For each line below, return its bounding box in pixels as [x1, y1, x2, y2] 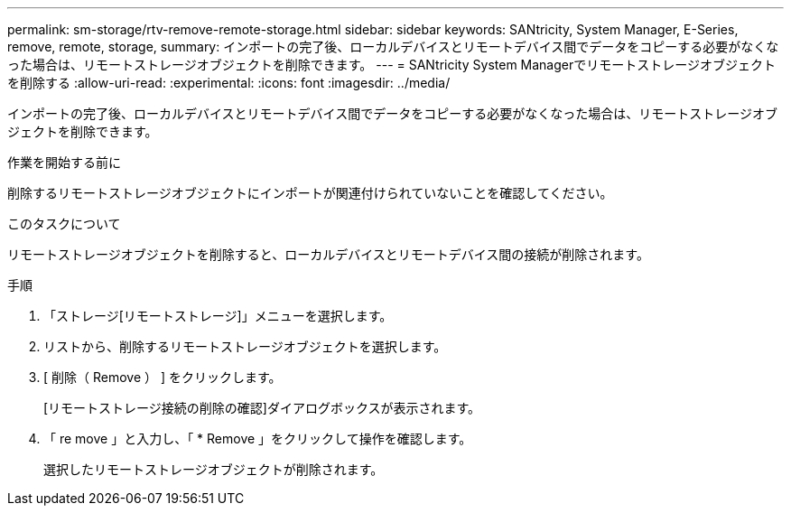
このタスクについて [7, 216, 121, 231]
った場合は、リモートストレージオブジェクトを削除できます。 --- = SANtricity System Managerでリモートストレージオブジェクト [7, 57, 776, 72]
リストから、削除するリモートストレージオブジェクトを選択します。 [43, 339, 447, 354]
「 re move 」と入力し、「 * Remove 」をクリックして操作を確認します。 [43, 431, 472, 446]
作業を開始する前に [7, 154, 121, 170]
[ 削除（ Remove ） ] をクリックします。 [43, 369, 282, 385]
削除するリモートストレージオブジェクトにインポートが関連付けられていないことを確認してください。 [7, 185, 613, 201]
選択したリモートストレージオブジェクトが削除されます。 [43, 462, 384, 477]
